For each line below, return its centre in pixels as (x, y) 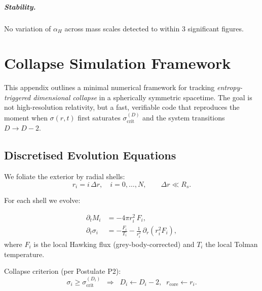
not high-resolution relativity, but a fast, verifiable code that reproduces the (122, 107)
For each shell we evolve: (42, 200)
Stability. (20, 6)
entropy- (230, 87)
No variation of (28, 28)
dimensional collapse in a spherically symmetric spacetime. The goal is (143, 97)
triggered (17, 97)
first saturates (99, 117)
